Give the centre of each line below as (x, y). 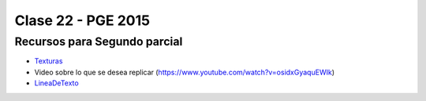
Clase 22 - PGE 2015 (82, 20)
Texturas (49, 61)
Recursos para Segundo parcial (99, 41)
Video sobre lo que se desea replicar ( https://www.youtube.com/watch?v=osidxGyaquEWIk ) (185, 72)
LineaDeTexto (56, 83)
